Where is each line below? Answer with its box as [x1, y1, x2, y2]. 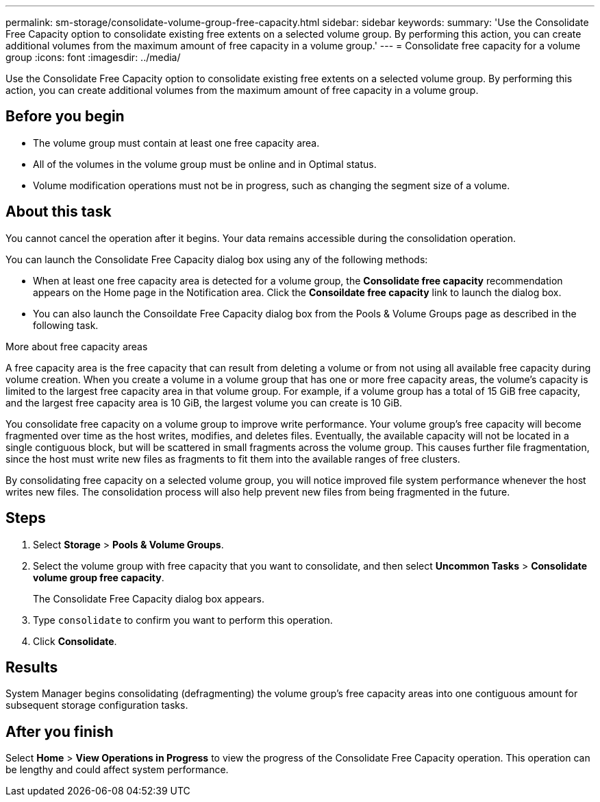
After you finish [5, 722, 114, 740]
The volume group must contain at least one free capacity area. [33, 136, 320, 149]
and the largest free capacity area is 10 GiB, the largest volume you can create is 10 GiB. [5, 396, 403, 409]
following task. [33, 319, 99, 331]
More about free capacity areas [5, 340, 148, 352]
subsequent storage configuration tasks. [5, 699, 188, 712]
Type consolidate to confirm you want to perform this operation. [33, 613, 333, 626]
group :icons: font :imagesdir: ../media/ [5, 51, 181, 63]
